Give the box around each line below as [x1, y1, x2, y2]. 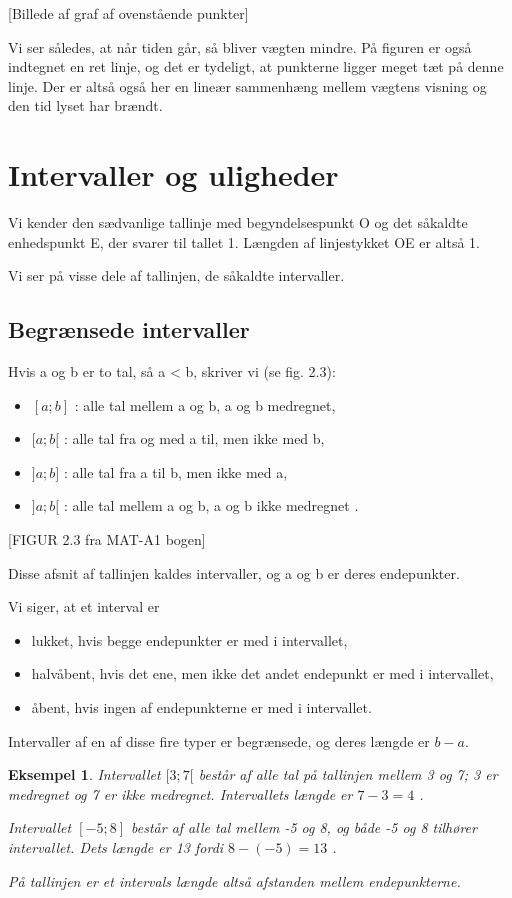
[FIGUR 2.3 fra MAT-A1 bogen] [8, 529, 206, 550]
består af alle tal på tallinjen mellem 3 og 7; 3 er [198, 764, 498, 785]
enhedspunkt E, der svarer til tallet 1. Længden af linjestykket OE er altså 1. [8, 231, 481, 252]
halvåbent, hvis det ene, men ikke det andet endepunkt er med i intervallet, [31, 663, 494, 684]
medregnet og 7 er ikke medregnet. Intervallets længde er [8, 783, 353, 804]
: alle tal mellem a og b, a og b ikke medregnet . [63, 495, 359, 516]
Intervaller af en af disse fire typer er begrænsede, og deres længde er [8, 730, 430, 751]
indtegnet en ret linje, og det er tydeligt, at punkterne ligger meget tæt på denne [8, 56, 504, 77]
